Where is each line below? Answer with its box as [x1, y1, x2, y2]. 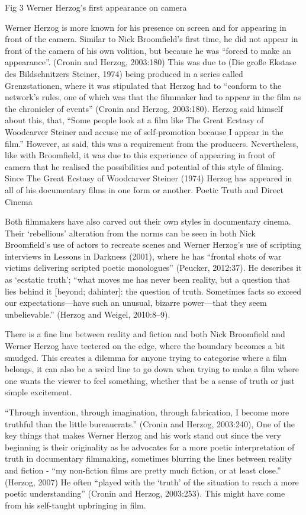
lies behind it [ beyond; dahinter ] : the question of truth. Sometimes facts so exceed [5, 284, 302, 297]
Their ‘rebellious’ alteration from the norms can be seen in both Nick [5, 226, 256, 239]
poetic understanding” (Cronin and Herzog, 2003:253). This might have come [5, 487, 285, 500]
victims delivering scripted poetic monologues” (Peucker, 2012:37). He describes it [5, 261, 302, 274]
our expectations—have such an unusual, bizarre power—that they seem [5, 296, 267, 309]
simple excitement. [5, 386, 72, 398]
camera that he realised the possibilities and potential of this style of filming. [5, 160, 284, 172]
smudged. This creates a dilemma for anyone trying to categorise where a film [5, 351, 287, 363]
